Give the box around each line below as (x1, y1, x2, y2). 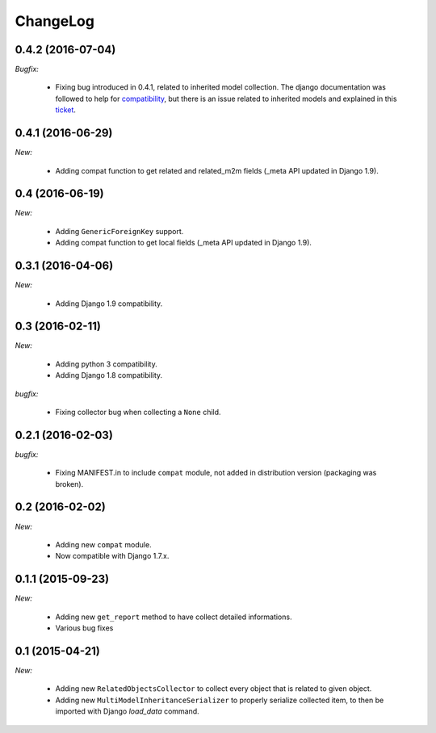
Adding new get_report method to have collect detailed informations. (55, 612, 292, 622)
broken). (55, 479, 84, 488)
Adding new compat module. (55, 539, 153, 549)
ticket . (55, 105, 77, 115)
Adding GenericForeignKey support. (55, 226, 184, 236)
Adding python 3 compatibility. (55, 359, 157, 369)
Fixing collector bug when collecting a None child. (55, 407, 221, 417)
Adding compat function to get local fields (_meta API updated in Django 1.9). (55, 238, 312, 248)
